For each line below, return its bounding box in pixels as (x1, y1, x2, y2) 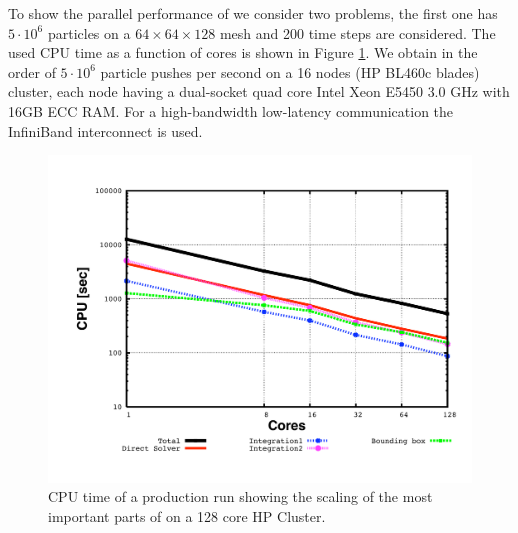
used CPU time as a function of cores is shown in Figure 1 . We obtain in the (8, 42, 478, 63)
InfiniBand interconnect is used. (8, 120, 203, 141)
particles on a (47, 22, 131, 43)
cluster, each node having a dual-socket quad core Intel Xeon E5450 (8, 81, 423, 102)
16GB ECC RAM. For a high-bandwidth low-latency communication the (8, 100, 454, 121)
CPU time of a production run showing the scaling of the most (48, 486, 433, 507)
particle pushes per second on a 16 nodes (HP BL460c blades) (100, 61, 480, 82)
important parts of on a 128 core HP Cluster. (48, 505, 326, 526)
